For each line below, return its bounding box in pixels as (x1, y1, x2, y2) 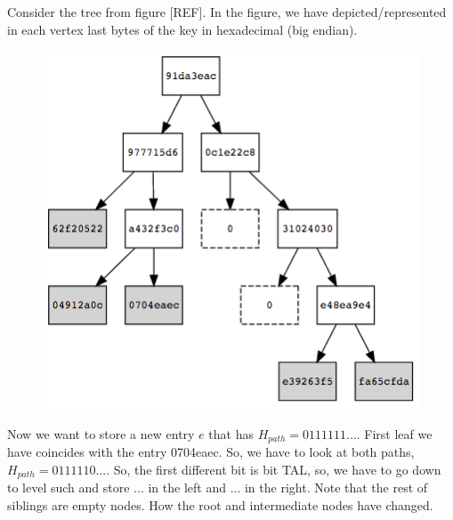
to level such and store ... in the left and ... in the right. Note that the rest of (7, 478, 428, 497)
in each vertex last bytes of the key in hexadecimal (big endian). (7, 20, 358, 38)
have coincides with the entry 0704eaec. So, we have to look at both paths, (7, 443, 415, 461)
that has (208, 424, 254, 443)
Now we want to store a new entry (7, 424, 195, 443)
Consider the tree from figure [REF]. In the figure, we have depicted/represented (7, 3, 447, 20)
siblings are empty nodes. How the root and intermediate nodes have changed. (7, 495, 433, 514)
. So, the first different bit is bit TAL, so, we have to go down (106, 459, 441, 478)
